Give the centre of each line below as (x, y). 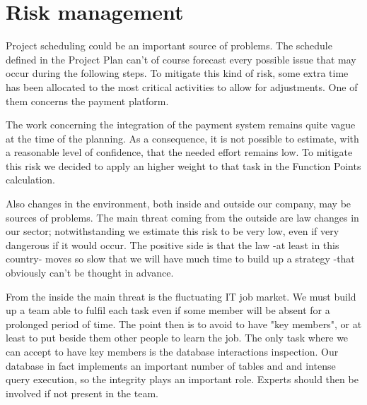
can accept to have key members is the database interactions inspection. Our (172, 351)
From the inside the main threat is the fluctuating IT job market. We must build (181, 296)
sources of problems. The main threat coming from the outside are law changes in (182, 217)
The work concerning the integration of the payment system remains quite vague (181, 125)
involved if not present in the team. (82, 393)
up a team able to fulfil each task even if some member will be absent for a (168, 310)
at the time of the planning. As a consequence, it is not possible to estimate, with (182, 138)
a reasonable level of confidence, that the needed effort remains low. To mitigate (179, 152)
